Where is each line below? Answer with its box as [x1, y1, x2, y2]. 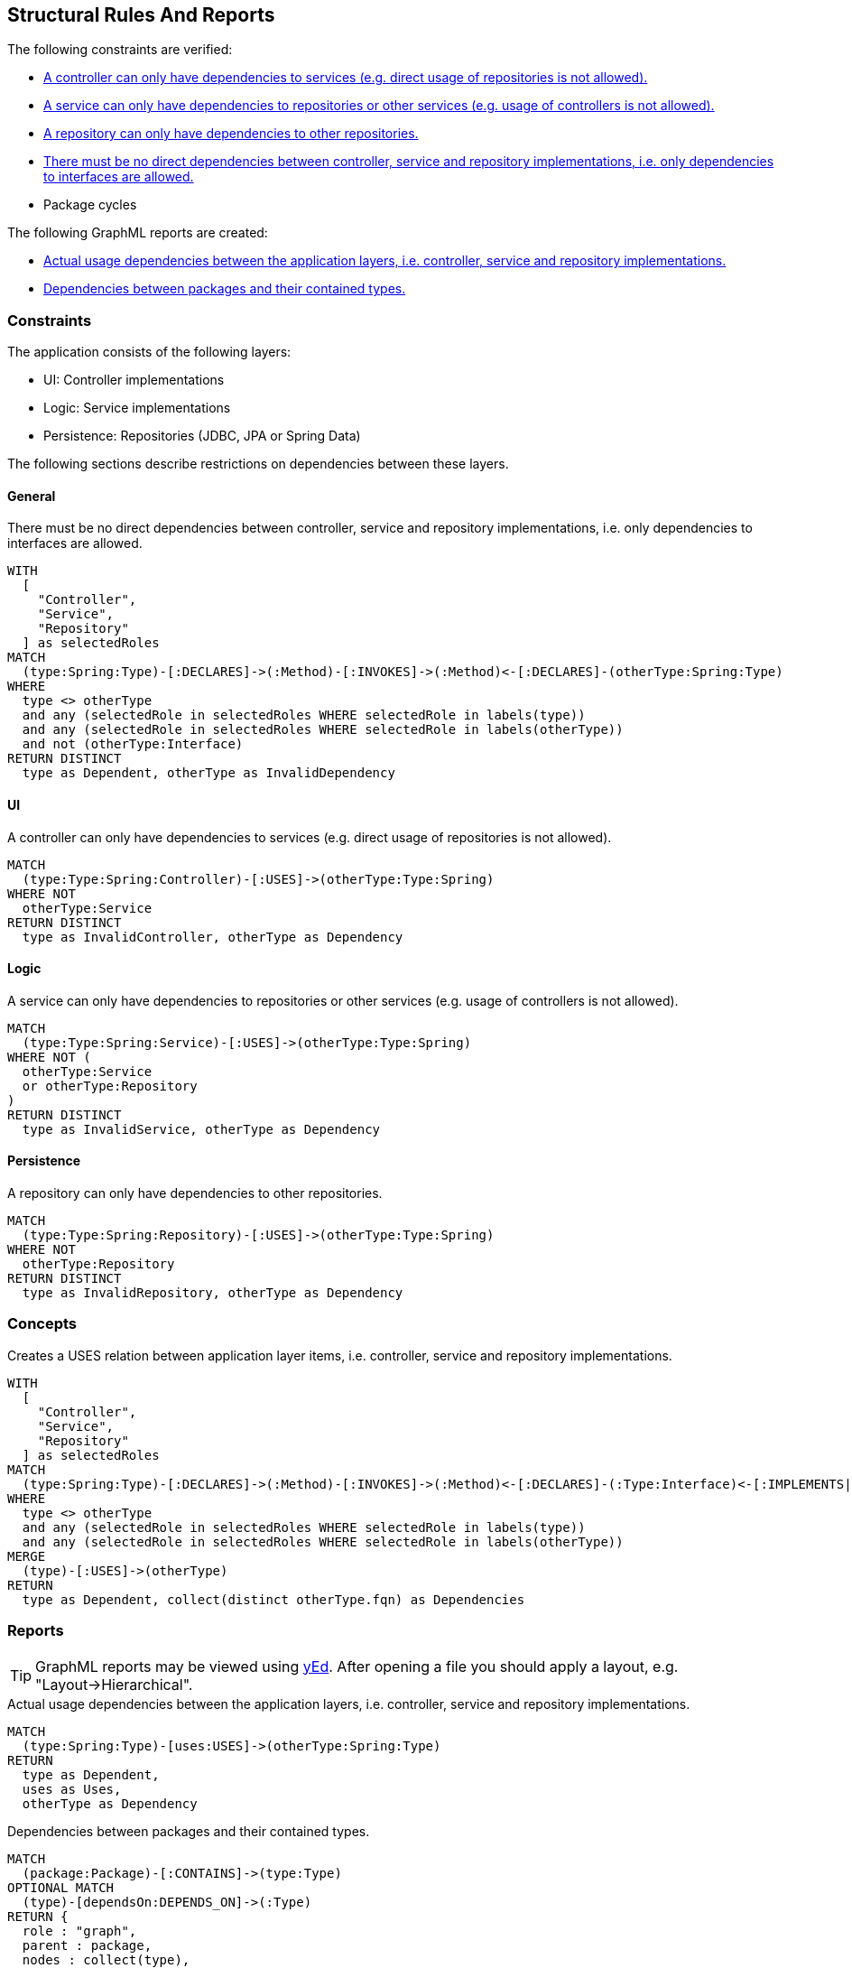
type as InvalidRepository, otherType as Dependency [22, 1286, 403, 1301]
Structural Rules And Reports [7, 4, 275, 26]
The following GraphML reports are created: [7, 225, 268, 241]
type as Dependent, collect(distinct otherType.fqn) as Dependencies [22, 1592, 525, 1607]
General [7, 487, 56, 504]
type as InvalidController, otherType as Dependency [22, 929, 403, 944]
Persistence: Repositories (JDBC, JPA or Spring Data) [43, 428, 361, 444]
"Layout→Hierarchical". [35, 1675, 193, 1694]
